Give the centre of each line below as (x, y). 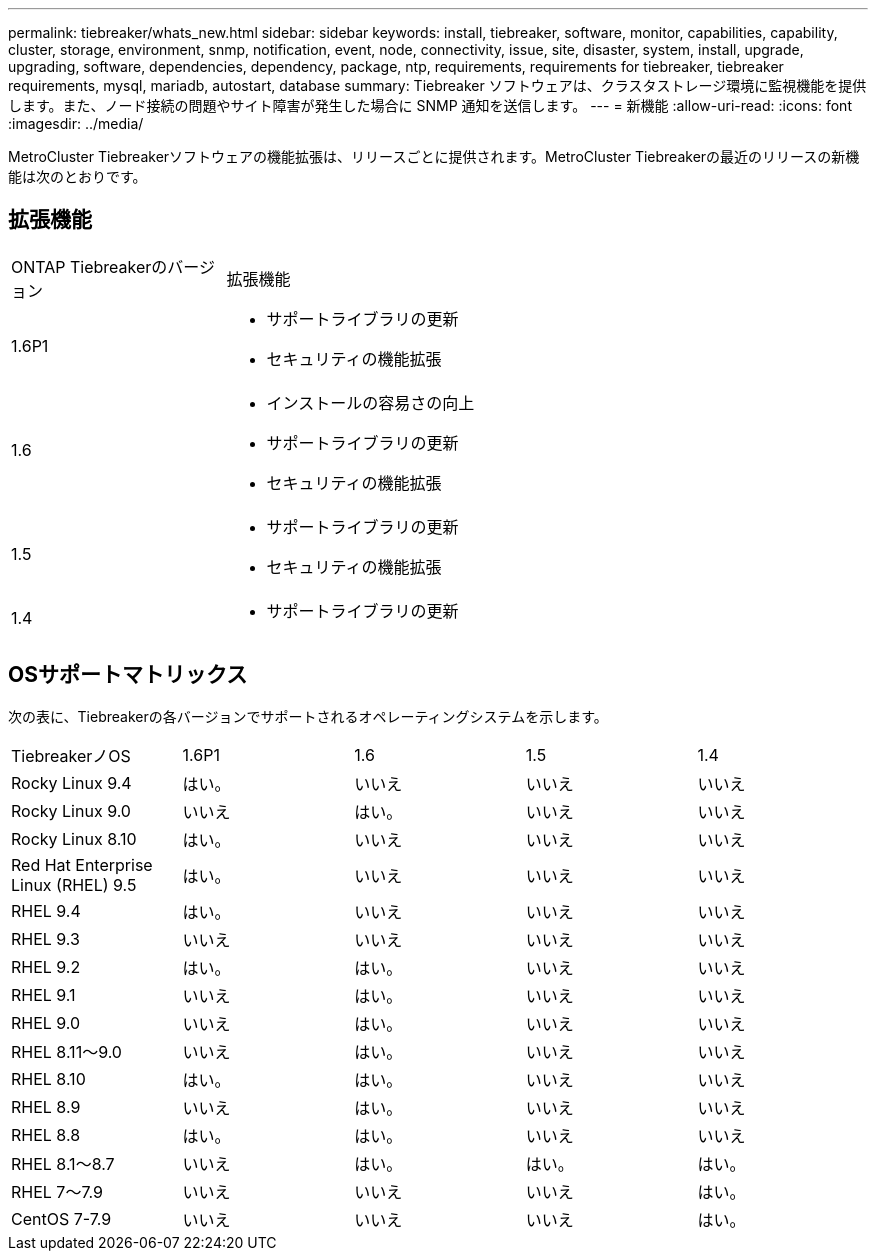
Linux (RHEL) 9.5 (74, 884)
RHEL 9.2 (46, 966)
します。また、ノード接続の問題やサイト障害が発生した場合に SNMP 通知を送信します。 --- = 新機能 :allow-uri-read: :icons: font (430, 105)
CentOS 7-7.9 (61, 1218)
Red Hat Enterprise (82, 864)
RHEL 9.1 (43, 994)
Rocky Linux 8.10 (74, 838)
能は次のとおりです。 (77, 176)
